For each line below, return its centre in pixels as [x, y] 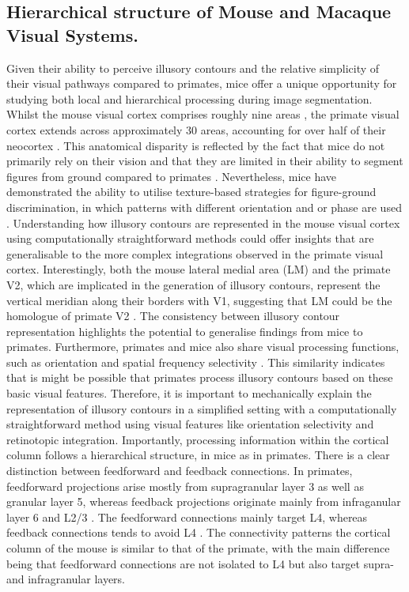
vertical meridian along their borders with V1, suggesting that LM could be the [199, 300]
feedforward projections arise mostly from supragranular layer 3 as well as [185, 486]
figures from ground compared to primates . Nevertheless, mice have [172, 176]
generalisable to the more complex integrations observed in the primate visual [195, 253]
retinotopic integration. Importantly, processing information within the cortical [198, 439]
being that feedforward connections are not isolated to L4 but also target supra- [200, 563]
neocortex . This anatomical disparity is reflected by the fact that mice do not [196, 145]
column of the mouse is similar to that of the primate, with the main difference [198, 548]
